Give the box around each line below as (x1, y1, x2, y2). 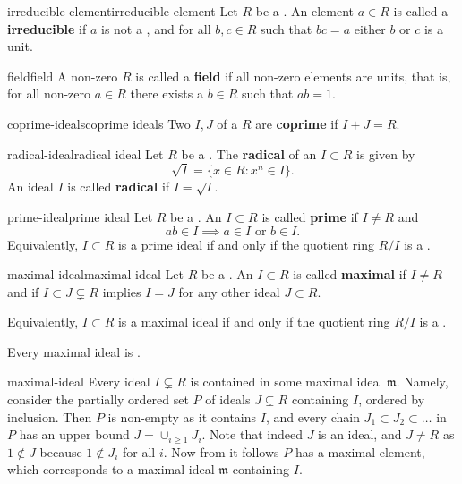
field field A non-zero (7, 66, 118, 85)
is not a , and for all (100, 19, 211, 38)
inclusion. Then (7, 407, 92, 426)
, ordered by (358, 390, 425, 409)
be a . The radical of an (181, 144, 317, 163)
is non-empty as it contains (107, 407, 257, 426)
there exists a (130, 84, 203, 103)
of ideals (205, 390, 251, 409)
